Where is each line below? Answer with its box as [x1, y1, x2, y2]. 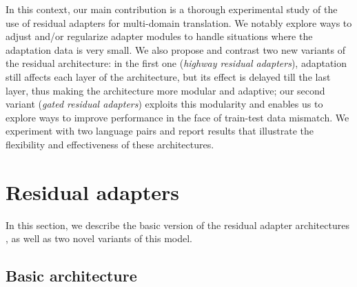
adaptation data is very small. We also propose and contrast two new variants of [6, 42, 345, 57]
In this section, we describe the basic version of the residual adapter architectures [6, 217, 349, 232]
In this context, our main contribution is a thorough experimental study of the [6, 2, 338, 16]
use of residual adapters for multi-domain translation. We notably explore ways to [6, 15, 352, 30]
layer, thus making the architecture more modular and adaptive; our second [6, 83, 325, 97]
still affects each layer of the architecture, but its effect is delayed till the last [6, 69, 331, 83]
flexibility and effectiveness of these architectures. [6, 137, 214, 151]
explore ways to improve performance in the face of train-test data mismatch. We [6, 110, 349, 124]
